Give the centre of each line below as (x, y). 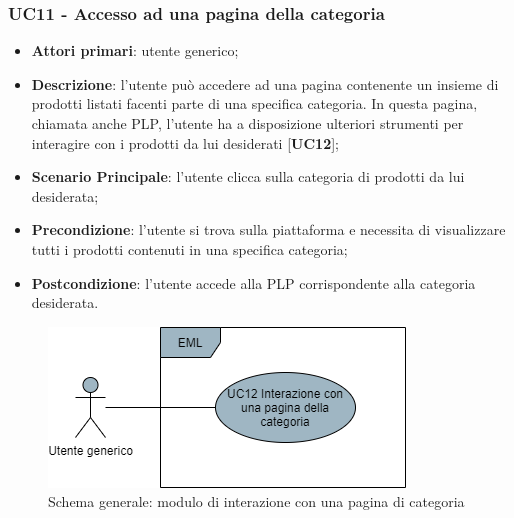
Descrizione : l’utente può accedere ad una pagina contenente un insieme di (265, 83)
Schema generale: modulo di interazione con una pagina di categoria (256, 501)
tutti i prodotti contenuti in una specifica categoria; (189, 248)
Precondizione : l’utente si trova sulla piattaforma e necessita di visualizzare (268, 229)
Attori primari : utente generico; (135, 50)
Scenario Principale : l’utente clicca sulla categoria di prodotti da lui (248, 176)
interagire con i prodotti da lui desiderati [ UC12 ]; (185, 142)
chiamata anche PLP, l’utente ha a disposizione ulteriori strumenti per (247, 123)
